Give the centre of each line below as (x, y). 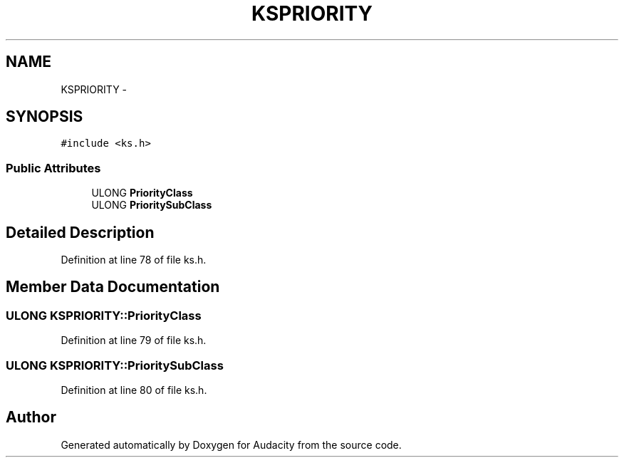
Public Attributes (53, 168)
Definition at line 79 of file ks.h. (134, 340)
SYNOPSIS (45, 117)
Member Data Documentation (113, 287)
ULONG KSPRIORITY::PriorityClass (104, 315)
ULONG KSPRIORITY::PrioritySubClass (115, 365)
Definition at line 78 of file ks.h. (134, 260)
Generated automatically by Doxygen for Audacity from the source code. (231, 444)
